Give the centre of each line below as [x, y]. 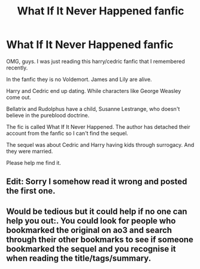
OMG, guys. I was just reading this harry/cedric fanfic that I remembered [96, 61]
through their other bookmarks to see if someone [100, 239]
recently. [17, 68]
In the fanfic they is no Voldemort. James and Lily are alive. [79, 79]
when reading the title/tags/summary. [79, 258]
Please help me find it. [34, 162]
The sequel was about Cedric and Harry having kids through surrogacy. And [100, 144]
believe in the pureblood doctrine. [48, 115]
